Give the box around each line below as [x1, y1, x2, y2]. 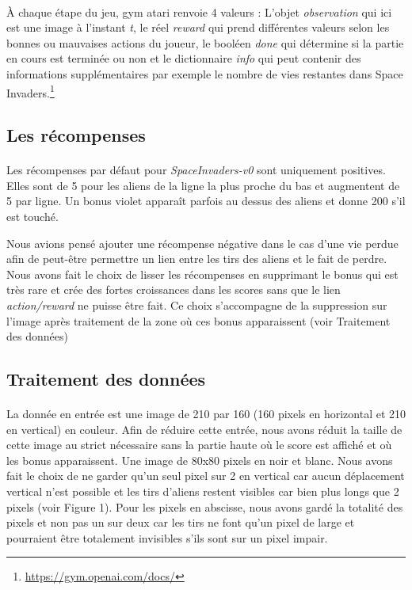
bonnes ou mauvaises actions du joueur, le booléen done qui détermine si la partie [6, 34, 404, 51]
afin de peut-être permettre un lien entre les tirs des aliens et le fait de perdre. [6, 250, 387, 267]
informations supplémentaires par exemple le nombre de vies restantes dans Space [6, 65, 403, 82]
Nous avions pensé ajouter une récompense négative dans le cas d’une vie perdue [6, 234, 399, 251]
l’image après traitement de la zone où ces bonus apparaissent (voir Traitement [6, 312, 391, 329]
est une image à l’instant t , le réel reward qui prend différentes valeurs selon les [6, 19, 390, 36]
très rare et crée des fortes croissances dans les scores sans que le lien [6, 281, 341, 298]
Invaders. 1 [6, 82, 55, 101]
